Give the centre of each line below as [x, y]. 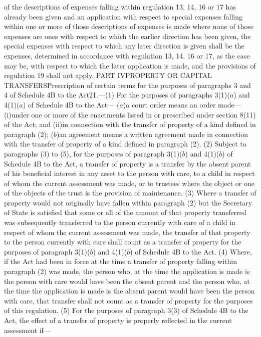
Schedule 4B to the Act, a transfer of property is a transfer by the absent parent [127, 163]
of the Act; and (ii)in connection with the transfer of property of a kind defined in [130, 124]
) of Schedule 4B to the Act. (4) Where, [191, 251]
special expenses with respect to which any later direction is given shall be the [124, 46]
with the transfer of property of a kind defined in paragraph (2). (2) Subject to [125, 144]
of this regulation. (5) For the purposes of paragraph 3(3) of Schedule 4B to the [126, 310]
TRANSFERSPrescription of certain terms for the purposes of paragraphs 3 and [127, 85]
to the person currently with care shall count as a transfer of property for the [123, 242]
